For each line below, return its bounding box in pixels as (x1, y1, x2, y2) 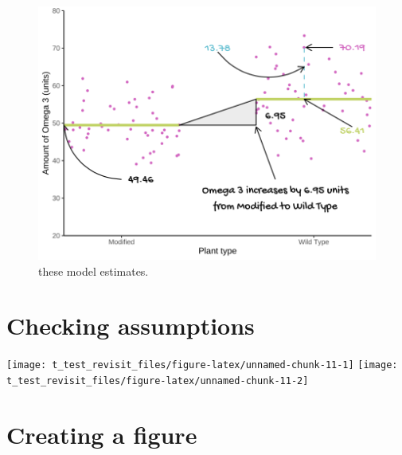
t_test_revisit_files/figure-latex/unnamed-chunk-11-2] (6, 375, 309, 386)
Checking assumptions (6, 309, 255, 342)
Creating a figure (6, 418, 197, 450)
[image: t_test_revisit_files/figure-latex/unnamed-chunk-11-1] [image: (6, 359, 398, 371)
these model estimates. (38, 262, 149, 279)
